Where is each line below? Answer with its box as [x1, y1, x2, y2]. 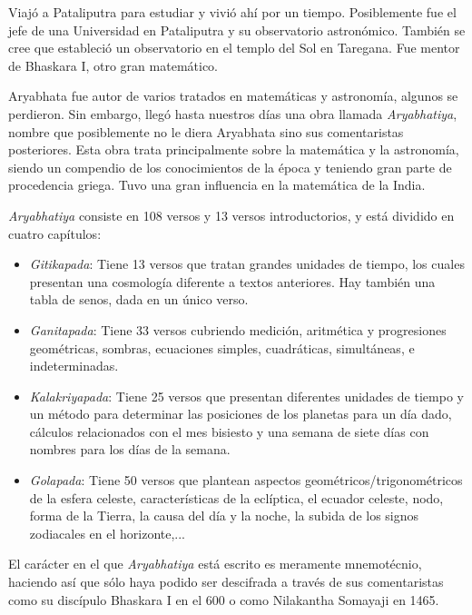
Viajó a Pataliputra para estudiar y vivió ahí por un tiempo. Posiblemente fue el [8, 3, 457, 21]
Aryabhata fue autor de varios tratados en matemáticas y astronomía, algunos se [8, 86, 458, 105]
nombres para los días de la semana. [29, 440, 231, 459]
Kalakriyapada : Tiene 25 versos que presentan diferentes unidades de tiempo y [29, 386, 464, 405]
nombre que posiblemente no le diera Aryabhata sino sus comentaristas [8, 122, 404, 141]
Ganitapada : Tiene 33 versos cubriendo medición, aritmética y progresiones [29, 320, 447, 339]
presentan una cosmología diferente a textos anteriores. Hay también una [29, 272, 436, 291]
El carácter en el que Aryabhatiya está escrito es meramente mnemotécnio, [8, 554, 422, 573]
